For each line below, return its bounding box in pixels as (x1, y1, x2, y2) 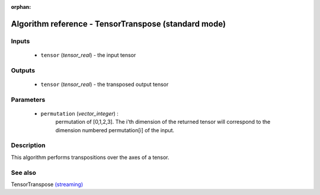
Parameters (11, 95, 46, 104)
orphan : (11, 4, 31, 10)
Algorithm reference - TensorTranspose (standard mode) (11, 18, 226, 29)
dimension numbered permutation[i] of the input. (55, 126, 175, 133)
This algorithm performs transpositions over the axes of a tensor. (11, 154, 169, 161)
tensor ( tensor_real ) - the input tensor (40, 51, 136, 59)
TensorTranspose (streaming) (11, 181, 84, 188)
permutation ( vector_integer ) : (40, 110, 119, 117)
